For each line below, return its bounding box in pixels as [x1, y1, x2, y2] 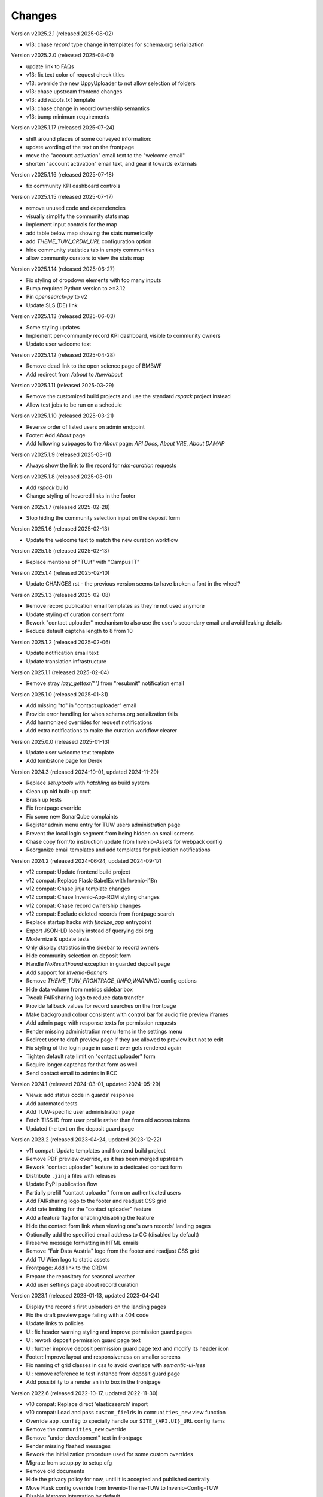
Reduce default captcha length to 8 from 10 [26, 628, 133, 635]
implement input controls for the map [26, 221, 118, 228]
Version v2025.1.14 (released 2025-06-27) [11, 265, 115, 272]
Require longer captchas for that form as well [26, 1061, 138, 1068]
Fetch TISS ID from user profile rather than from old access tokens [26, 1117, 190, 1124]
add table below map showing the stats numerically [26, 229, 153, 237]
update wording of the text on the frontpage [26, 144, 135, 151]
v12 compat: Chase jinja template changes [26, 885, 130, 892]
